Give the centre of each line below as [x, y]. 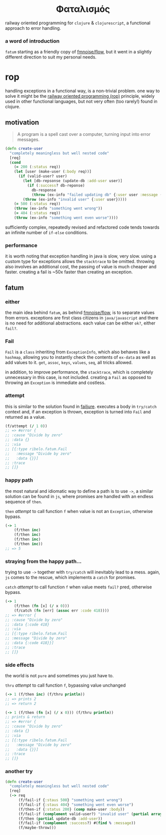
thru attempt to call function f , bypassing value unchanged [65, 685]
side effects [20, 665]
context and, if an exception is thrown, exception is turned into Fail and [78, 412]
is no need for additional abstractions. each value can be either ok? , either [80, 323]
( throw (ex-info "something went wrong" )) [58, 209]
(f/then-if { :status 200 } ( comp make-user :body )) [71, 809]
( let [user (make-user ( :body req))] [53, 172]
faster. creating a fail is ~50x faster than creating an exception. [69, 272]
